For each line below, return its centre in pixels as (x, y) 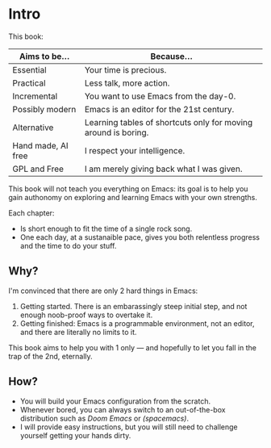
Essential (29, 69)
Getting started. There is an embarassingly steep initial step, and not (133, 306)
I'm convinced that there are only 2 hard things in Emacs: (103, 291)
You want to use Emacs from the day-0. (160, 96)
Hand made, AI (40, 145)
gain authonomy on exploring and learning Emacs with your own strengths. (133, 197)
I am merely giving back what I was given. (163, 169)
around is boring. (117, 132)
